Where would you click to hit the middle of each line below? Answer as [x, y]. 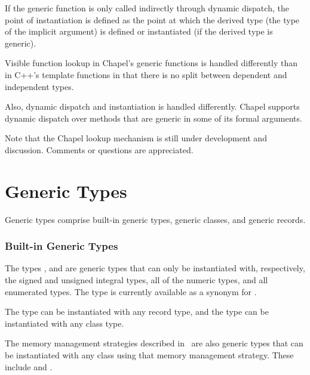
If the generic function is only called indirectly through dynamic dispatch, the [147, 8]
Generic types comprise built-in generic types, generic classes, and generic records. [155, 219]
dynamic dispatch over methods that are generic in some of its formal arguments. [154, 118]
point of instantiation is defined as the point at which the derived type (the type [152, 19]
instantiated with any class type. [65, 323]
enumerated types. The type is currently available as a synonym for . [131, 291]
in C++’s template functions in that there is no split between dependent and [146, 74]
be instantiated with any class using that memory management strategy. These [149, 355]
